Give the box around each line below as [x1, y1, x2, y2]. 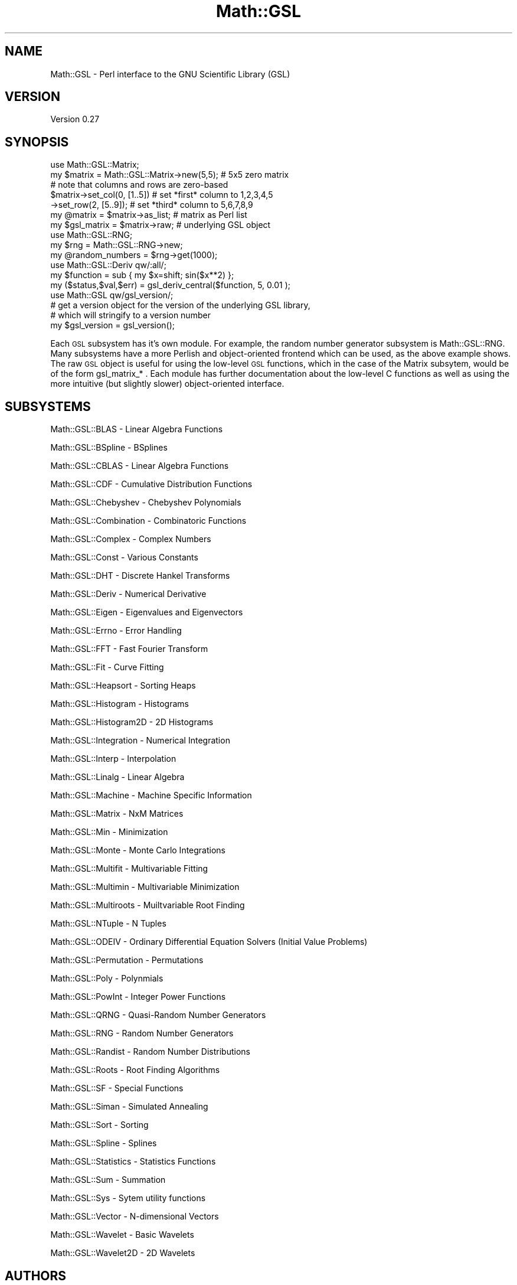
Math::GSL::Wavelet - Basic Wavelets [50, 1229, 194, 1240]
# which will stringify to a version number [50, 310, 211, 321]
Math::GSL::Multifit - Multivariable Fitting [50, 863, 208, 874]
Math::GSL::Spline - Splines [50, 1138, 157, 1149]
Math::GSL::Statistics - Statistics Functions [50, 1156, 216, 1167]
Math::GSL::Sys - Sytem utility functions [50, 1193, 206, 1204]
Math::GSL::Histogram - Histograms [50, 699, 189, 709]
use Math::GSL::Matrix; [50, 159, 139, 170]
